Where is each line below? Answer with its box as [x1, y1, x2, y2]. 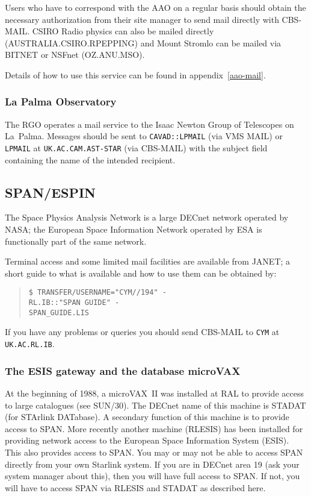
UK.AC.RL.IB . [5, 337, 55, 350]
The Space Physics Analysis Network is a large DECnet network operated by [5, 211, 289, 224]
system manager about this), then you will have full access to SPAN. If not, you [5, 469, 300, 482]
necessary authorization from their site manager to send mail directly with [5, 13, 279, 25]
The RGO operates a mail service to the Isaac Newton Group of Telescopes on [5, 118, 294, 130]
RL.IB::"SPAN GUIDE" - [28, 298, 120, 307]
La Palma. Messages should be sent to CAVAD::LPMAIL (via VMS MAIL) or [5, 130, 283, 142]
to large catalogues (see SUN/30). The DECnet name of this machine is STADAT [5, 398, 306, 411]
